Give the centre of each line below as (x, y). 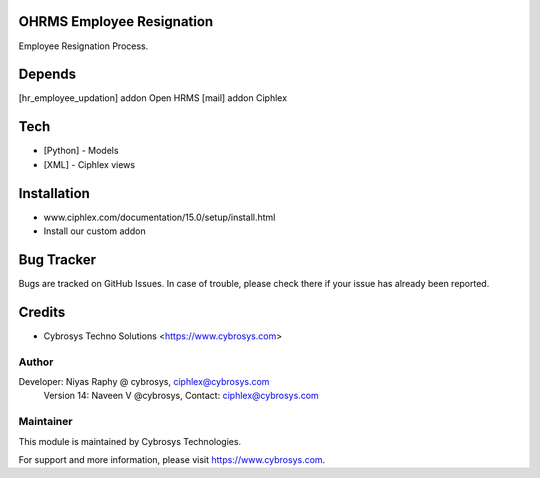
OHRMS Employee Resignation (116, 21)
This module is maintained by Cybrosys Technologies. (130, 441)
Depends (47, 74)
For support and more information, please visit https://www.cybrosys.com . (172, 459)
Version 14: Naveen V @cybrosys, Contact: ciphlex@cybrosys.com (181, 396)
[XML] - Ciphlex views (89, 164)
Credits (42, 311)
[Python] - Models (81, 151)
